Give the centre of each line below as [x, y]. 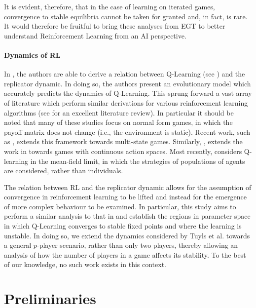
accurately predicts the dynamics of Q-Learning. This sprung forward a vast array [128, 93]
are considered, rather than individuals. [64, 171]
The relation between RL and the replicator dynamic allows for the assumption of [128, 187]
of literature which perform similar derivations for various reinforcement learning [126, 102]
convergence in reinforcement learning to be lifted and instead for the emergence [125, 197]
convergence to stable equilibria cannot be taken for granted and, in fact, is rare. [126, 16]
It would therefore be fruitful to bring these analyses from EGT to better [115, 26]
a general [18, 245]
